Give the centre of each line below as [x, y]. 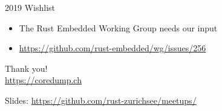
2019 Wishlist [30, 7]
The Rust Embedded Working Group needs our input [118, 27]
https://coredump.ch [43, 80]
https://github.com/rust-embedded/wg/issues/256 [113, 48]
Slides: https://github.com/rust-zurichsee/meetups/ [101, 100]
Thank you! [26, 68]
